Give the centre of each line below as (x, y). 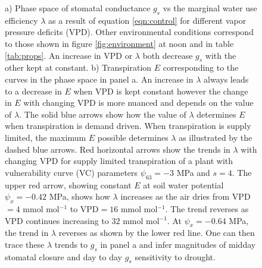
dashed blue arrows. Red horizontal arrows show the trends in (118, 149)
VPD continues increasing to (57, 220)
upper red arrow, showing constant (68, 185)
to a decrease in (33, 91)
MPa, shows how (79, 196)
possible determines (133, 137)
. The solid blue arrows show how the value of (103, 114)
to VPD (84, 208)
